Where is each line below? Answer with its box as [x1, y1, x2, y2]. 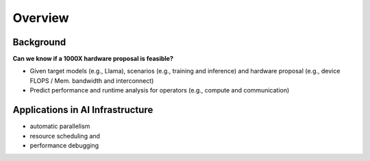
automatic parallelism [29, 122, 90, 130]
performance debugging [29, 141, 99, 149]
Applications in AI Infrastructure [12, 104, 153, 116]
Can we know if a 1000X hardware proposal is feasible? [12, 55, 174, 63]
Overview [12, 10, 69, 25]
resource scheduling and [29, 132, 101, 140]
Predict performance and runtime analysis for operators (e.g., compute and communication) [29, 86, 290, 95]
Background [12, 36, 66, 48]
